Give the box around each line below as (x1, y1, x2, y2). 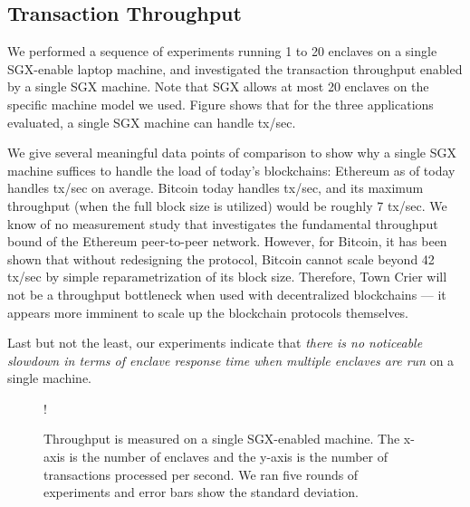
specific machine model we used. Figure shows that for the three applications (7, 94, 434, 113)
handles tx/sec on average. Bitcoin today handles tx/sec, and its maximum (7, 178, 424, 197)
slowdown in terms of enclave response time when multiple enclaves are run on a (7, 350, 455, 369)
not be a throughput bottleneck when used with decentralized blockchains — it (7, 284, 446, 303)
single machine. (7, 368, 92, 387)
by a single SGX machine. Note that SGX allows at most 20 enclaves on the (7, 77, 429, 96)
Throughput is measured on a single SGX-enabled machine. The (43, 429, 400, 448)
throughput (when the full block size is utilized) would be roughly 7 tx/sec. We (7, 196, 447, 215)
